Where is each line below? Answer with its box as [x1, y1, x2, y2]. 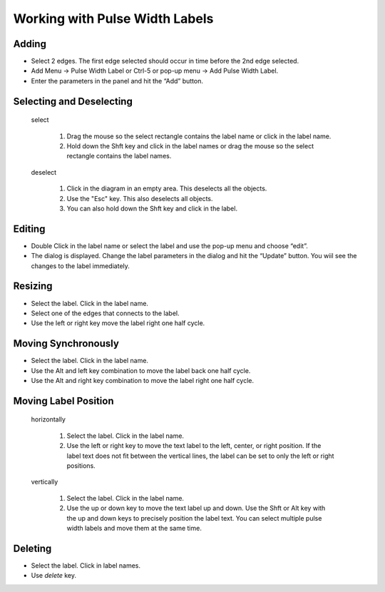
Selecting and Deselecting [13, 95, 133, 107]
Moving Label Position [13, 394, 114, 407]
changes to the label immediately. [31, 261, 130, 270]
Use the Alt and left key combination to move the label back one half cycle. [31, 366, 251, 374]
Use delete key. [31, 571, 77, 580]
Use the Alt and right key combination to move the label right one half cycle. [31, 377, 255, 385]
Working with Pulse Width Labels [13, 11, 214, 26]
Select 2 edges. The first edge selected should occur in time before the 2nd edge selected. [31, 57, 299, 66]
